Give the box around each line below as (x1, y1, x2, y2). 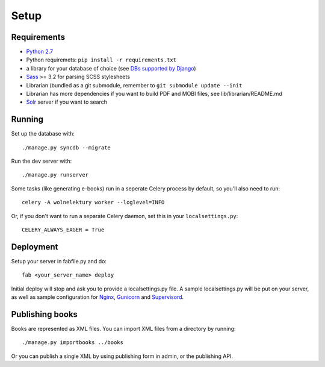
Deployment (11, 242, 58, 252)
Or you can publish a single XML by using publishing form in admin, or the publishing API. (11, 353, 233, 360)
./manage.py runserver (22, 172, 89, 178)
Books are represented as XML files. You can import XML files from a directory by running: (11, 325, 236, 333)
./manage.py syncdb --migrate (22, 144, 111, 151)
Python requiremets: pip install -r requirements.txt (26, 56, 177, 63)
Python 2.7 (26, 48, 54, 55)
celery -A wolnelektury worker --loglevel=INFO (22, 199, 165, 206)
